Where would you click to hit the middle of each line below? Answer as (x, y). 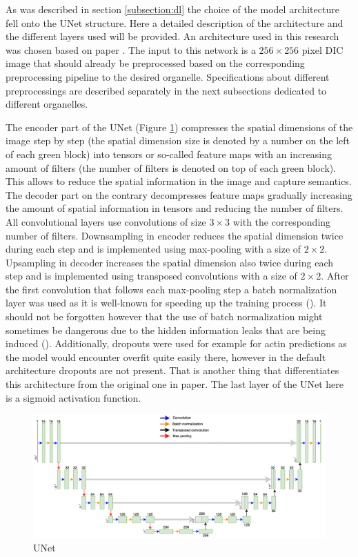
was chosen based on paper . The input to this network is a (131, 49)
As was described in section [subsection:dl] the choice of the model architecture (172, 9)
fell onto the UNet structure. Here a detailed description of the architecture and (175, 22)
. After (335, 276)
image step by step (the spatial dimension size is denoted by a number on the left (178, 140)
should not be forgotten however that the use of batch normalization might (164, 316)
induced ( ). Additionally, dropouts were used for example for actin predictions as (176, 343)
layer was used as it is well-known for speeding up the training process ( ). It (166, 303)
